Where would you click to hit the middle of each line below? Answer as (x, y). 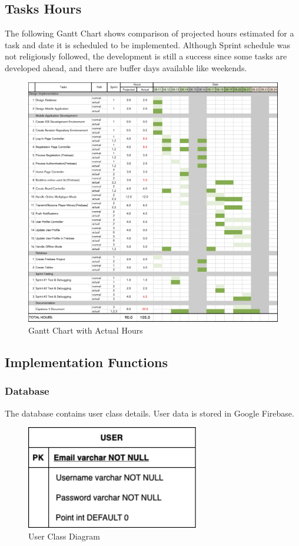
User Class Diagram (64, 536)
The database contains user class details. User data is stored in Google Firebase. (149, 413)
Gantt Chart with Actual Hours (86, 330)
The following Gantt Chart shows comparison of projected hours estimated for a (149, 33)
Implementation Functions (87, 362)
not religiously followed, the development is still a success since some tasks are (146, 56)
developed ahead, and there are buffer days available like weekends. (126, 67)
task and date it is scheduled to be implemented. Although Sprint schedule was (147, 44)
